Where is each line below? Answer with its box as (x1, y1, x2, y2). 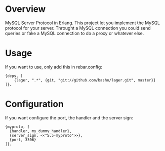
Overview (5, 3, 46, 15)
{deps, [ (5, 73, 23, 78)
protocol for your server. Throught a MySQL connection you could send (5, 25, 151, 31)
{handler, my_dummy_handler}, (9, 128, 72, 134)
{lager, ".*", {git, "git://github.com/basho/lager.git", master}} (14, 77, 156, 82)
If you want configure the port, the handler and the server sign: (5, 114, 133, 120)
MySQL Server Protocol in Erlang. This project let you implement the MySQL (5, 20, 160, 26)
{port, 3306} (9, 137, 37, 142)
